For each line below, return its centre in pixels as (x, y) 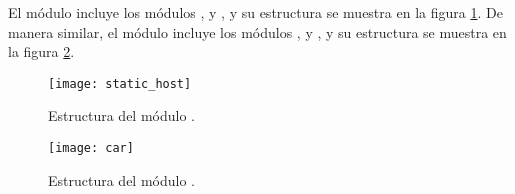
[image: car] (91, 148)
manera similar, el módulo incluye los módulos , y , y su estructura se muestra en (257, 31)
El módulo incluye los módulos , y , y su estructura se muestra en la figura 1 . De (255, 12)
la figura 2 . (41, 51)
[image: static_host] (120, 83)
